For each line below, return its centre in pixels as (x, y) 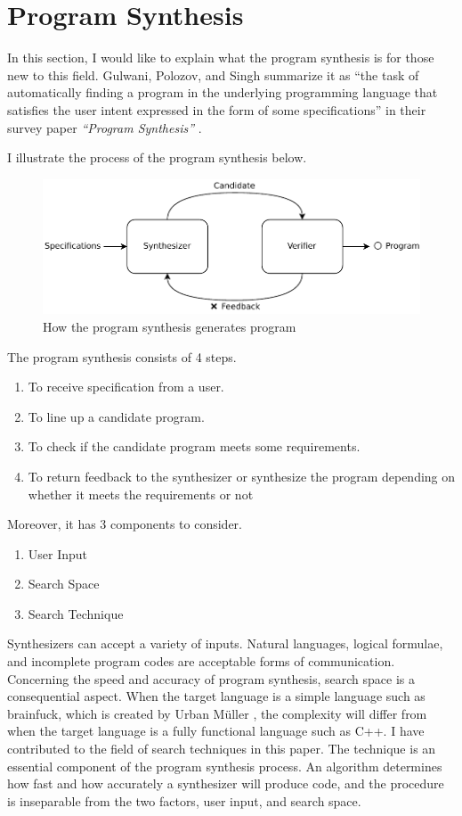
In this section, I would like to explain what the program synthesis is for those (221, 58)
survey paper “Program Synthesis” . (105, 127)
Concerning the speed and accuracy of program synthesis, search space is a (211, 678)
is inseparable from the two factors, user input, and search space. (184, 800)
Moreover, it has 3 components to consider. (125, 524)
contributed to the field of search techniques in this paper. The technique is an (222, 749)
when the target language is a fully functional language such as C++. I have (216, 731)
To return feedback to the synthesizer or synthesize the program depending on (242, 476)
